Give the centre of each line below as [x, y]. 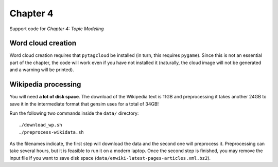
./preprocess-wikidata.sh [51, 132]
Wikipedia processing [45, 85]
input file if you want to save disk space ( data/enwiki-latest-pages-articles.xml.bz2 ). [110, 158]
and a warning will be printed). [42, 70]
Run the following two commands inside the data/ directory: [74, 113]
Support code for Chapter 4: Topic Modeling [57, 29]
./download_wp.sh [40, 125]
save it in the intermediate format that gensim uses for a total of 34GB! [84, 104]
